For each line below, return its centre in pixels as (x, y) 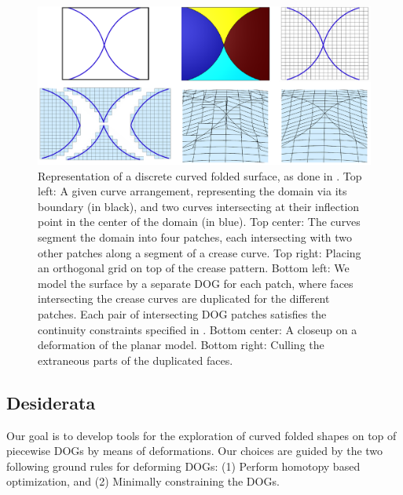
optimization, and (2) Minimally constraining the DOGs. (143, 481)
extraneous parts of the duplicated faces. (136, 360)
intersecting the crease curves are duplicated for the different (184, 298)
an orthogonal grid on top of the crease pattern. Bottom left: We (194, 268)
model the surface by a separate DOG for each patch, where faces (196, 283)
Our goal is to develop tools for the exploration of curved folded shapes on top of (201, 435)
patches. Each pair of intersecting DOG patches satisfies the (182, 314)
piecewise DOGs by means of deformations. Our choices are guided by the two (195, 451)
